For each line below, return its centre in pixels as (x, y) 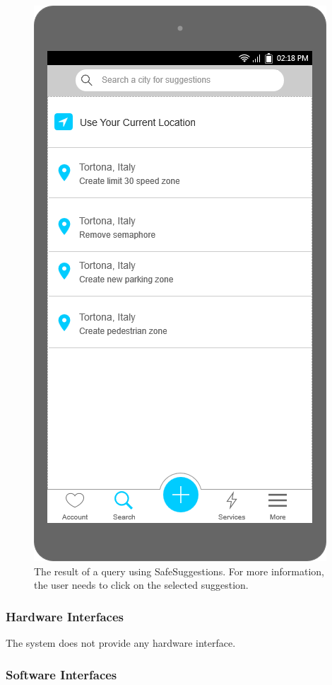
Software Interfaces (61, 674)
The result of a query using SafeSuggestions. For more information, (179, 571)
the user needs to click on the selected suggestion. (141, 585)
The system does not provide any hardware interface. (121, 643)
